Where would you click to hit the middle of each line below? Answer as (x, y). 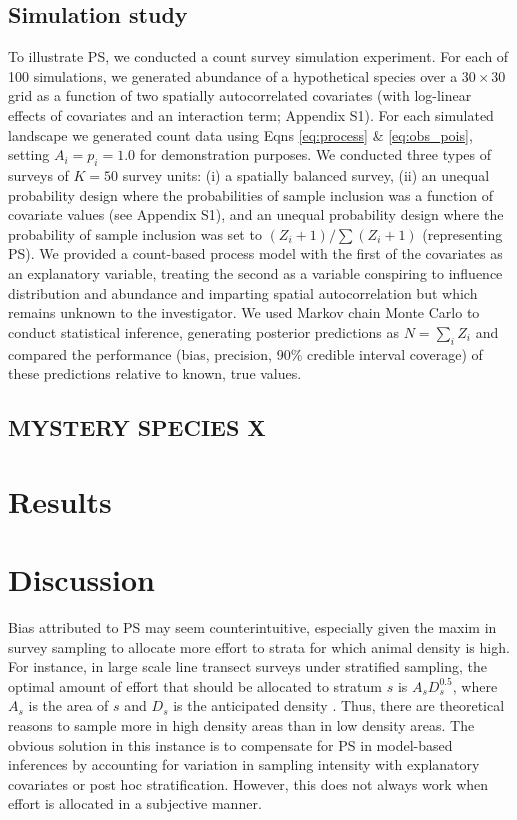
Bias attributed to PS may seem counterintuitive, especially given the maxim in (252, 626)
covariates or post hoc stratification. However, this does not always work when (248, 783)
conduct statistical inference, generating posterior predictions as (204, 331)
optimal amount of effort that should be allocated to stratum (195, 685)
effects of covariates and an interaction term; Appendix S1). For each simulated (251, 114)
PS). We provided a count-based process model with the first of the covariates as (255, 253)
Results (60, 500)
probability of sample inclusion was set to (135, 233)
